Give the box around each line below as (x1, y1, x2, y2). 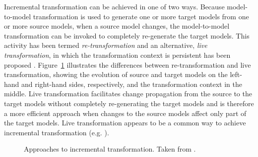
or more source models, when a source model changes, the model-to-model (4, 21, 230, 31)
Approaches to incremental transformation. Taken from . (24, 144, 196, 154)
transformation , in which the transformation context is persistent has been (4, 49, 231, 60)
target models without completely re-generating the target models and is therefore (4, 98, 254, 108)
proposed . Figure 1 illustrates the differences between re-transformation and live (4, 59, 251, 70)
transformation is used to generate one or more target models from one (33, 11, 249, 21)
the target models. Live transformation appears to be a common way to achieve (4, 118, 246, 128)
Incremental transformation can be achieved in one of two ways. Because (4, 1, 225, 11)
